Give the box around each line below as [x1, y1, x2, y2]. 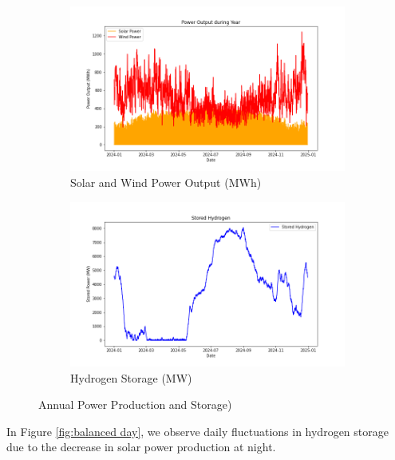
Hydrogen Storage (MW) [70, 369, 192, 386]
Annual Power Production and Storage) [38, 396, 232, 413]
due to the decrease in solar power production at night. [6, 438, 276, 455]
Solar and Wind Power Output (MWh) [70, 173, 262, 190]
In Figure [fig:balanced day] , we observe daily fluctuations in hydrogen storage [6, 422, 389, 439]
